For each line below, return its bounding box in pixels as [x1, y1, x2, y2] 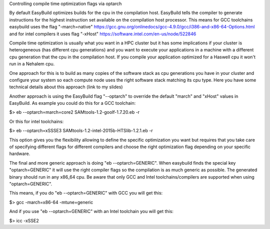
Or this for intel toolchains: [9, 118, 64, 124]
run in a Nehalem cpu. [9, 61, 55, 67]
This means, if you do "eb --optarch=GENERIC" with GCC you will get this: [9, 190, 163, 196]
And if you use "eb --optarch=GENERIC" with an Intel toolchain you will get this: [9, 209, 173, 215]
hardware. [9, 151, 30, 157]
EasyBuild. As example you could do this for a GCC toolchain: [9, 100, 136, 106]
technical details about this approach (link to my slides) [9, 84, 123, 90]
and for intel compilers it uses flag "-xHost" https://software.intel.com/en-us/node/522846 [9, 30, 196, 37]
